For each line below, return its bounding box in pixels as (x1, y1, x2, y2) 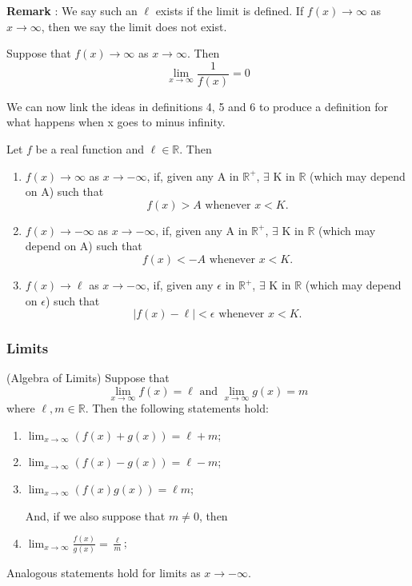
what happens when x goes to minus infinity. (6, 114, 226, 130)
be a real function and (35, 141, 145, 157)
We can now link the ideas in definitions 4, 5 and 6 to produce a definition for (6, 98, 389, 114)
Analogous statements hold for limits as (6, 564, 201, 580)
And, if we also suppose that (25, 507, 166, 524)
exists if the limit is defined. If (155, 2, 304, 18)
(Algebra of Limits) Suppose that (6, 369, 170, 386)
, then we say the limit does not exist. (41, 18, 227, 34)
